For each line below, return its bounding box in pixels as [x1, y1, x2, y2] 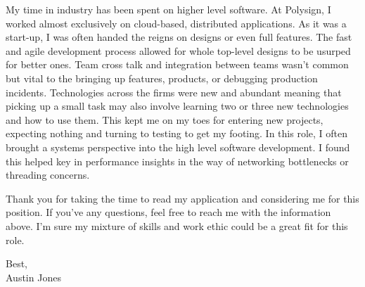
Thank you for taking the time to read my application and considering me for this [6, 191, 359, 205]
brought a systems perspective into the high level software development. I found [6, 139, 350, 154]
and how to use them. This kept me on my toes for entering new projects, [6, 112, 324, 127]
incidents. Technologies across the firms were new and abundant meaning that [6, 84, 342, 99]
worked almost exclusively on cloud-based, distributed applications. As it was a [6, 15, 347, 30]
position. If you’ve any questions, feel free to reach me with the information [6, 205, 331, 219]
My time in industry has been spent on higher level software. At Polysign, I [6, 2, 331, 16]
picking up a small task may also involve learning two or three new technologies [6, 98, 349, 113]
